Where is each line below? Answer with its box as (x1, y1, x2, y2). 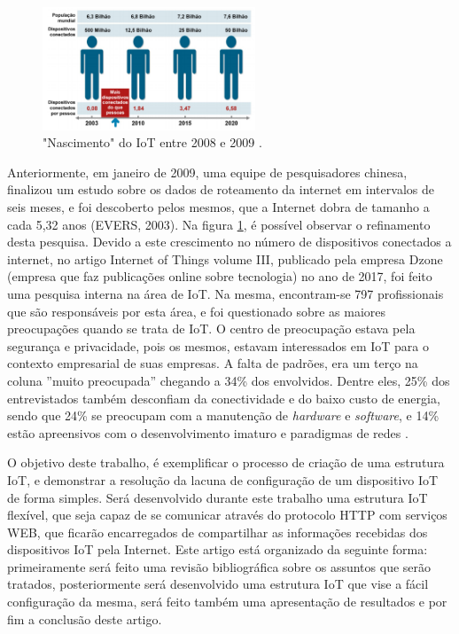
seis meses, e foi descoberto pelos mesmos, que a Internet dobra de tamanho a (7, 198, 430, 215)
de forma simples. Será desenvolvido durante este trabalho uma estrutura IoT (7, 488, 428, 506)
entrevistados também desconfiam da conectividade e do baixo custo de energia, (7, 388, 440, 407)
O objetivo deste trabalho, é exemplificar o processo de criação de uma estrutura (7, 453, 445, 472)
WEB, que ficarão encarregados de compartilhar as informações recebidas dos (7, 522, 428, 541)
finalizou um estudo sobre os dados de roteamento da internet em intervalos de (7, 180, 434, 199)
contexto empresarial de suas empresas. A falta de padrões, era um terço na (7, 354, 418, 372)
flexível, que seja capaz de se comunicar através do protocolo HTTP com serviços (7, 505, 447, 524)
